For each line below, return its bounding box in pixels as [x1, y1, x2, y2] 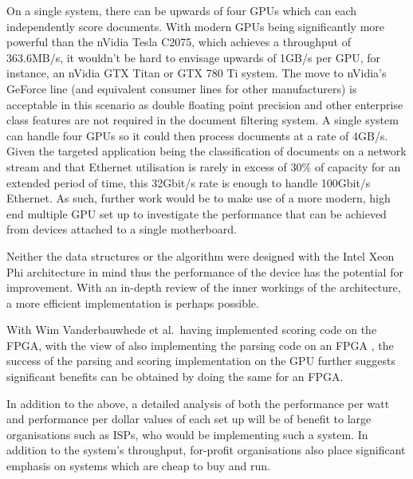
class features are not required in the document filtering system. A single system [6, 112, 399, 128]
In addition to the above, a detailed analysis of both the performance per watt [6, 395, 390, 411]
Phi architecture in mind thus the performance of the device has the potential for [6, 263, 403, 280]
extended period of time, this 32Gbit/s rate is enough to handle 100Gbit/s [6, 174, 371, 190]
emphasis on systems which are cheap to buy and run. [6, 457, 271, 474]
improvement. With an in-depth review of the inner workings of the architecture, [6, 279, 401, 296]
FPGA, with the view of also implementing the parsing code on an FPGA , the [6, 336, 394, 353]
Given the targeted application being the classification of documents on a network [6, 143, 407, 159]
